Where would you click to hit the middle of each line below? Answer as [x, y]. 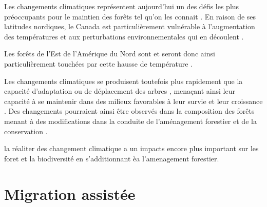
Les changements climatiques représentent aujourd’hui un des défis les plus [122, 6]
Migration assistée [70, 193]
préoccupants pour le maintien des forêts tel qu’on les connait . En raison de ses [130, 16]
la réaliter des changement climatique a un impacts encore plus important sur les [131, 148]
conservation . [26, 131]
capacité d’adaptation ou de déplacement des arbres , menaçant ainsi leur [120, 91]
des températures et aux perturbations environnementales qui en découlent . [124, 36]
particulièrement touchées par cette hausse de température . [99, 63]
